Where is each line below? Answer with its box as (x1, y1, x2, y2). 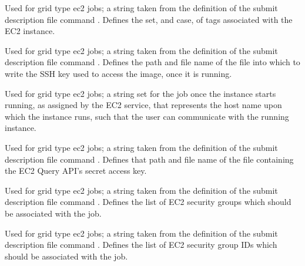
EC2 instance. (5, 25, 55, 37)
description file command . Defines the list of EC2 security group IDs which (5, 238, 277, 251)
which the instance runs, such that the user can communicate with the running (5, 110, 289, 122)
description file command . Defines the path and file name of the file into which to (5, 56, 300, 68)
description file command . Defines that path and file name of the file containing (5, 153, 294, 165)
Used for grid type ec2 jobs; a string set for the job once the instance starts (5, 87, 276, 99)
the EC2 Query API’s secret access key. (5, 164, 147, 177)
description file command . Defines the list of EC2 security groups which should (5, 196, 291, 208)
